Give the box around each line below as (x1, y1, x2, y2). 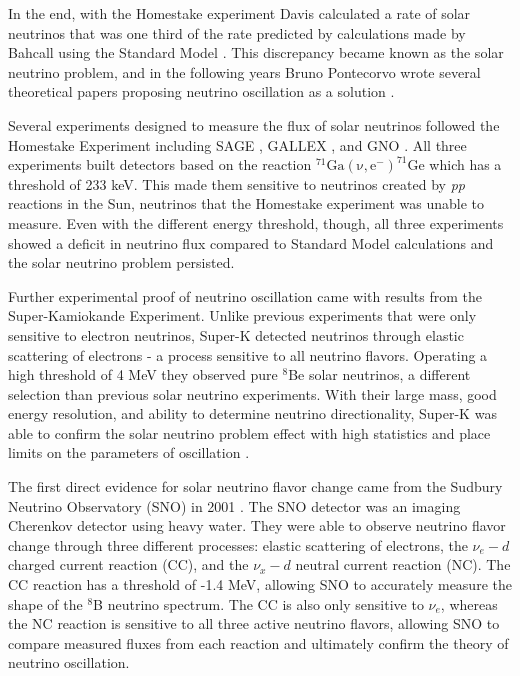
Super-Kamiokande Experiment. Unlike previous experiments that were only (8, 305, 477, 326)
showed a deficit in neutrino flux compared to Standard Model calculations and (8, 232, 494, 253)
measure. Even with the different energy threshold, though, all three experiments (8, 212, 504, 233)
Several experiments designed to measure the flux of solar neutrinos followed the (8, 114, 500, 135)
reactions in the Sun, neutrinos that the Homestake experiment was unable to (8, 193, 485, 214)
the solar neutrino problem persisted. (8, 252, 235, 273)
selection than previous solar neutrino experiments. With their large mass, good (8, 383, 497, 404)
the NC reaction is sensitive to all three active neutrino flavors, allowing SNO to (8, 613, 500, 634)
